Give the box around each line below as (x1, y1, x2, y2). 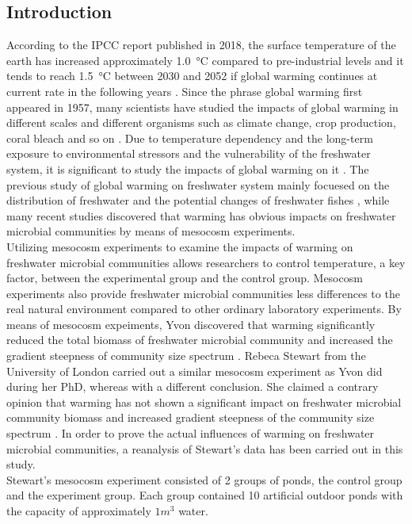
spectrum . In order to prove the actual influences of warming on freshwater (6, 425, 375, 442)
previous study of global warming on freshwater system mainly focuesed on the (6, 176, 390, 193)
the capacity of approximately (6, 503, 151, 519)
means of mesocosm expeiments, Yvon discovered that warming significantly (6, 316, 376, 332)
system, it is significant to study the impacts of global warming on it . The (6, 160, 369, 177)
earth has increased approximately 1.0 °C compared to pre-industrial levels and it (6, 52, 404, 68)
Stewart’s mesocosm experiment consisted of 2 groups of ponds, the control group (6, 471, 402, 488)
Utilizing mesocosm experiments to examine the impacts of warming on (6, 238, 353, 254)
